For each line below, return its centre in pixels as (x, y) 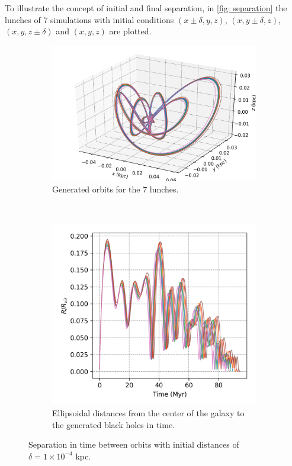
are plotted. (130, 31)
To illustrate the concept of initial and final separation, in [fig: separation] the (146, 8)
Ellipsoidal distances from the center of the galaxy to (148, 412)
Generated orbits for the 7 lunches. (115, 189)
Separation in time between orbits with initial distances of (134, 444)
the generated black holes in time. (113, 424)
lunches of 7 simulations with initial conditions (89, 19)
